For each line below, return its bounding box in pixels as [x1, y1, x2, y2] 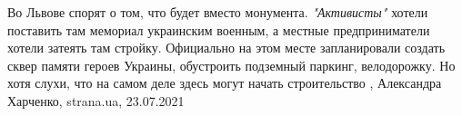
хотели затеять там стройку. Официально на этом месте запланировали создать [7, 38, 446, 57]
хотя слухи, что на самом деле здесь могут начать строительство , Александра [7, 73, 442, 92]
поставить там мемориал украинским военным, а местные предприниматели [7, 20, 430, 39]
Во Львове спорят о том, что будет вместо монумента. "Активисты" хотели [7, 3, 428, 21]
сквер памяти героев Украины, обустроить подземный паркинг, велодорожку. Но [7, 55, 456, 74]
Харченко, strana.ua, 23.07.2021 [7, 91, 185, 110]
